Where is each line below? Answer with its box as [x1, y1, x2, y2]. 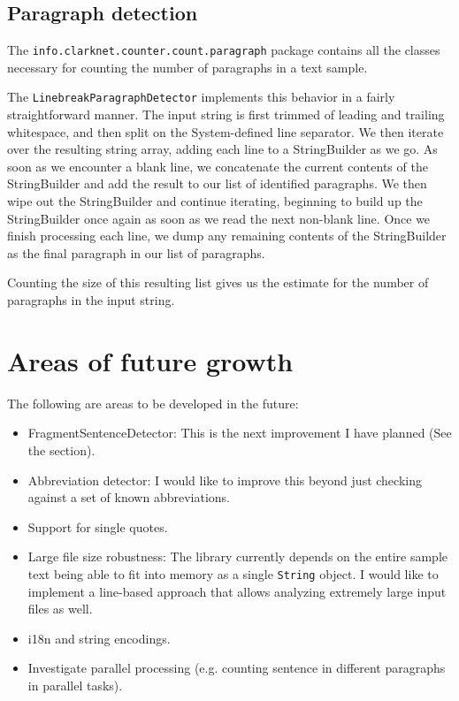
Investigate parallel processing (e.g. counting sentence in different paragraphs [27, 659, 446, 677]
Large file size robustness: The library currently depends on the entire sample [27, 547, 448, 566]
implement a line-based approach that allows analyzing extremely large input [27, 582, 447, 600]
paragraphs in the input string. [7, 291, 175, 309]
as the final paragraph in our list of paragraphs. [7, 243, 265, 262]
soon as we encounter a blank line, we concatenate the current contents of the [7, 156, 428, 175]
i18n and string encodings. [27, 629, 171, 647]
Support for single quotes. [27, 517, 168, 536]
